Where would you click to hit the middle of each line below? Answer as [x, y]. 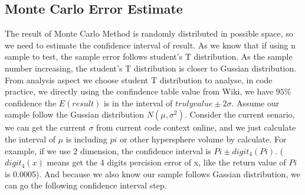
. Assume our [255, 103]
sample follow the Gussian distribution [75, 114]
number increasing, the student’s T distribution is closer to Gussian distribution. [151, 68]
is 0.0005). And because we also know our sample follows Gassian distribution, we [152, 173]
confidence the [31, 103]
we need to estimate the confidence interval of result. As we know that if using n [150, 45]
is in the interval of [138, 103]
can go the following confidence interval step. [86, 185]
